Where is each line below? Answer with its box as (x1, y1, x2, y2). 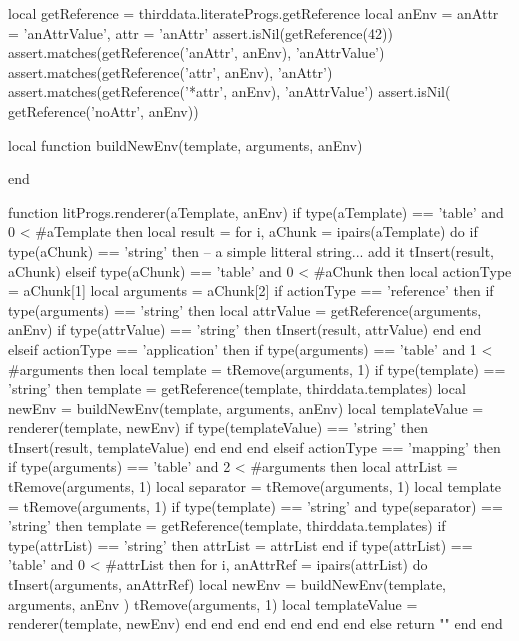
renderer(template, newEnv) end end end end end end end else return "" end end (8, 613, 503, 634)
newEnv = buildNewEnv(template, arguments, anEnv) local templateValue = (8, 397, 484, 418)
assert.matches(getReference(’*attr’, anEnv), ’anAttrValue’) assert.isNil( (8, 81, 451, 102)
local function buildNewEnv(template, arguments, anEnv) (8, 134, 363, 155)
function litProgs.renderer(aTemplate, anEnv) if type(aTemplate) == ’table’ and (8, 201, 504, 222)
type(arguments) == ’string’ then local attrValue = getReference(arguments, (8, 299, 482, 320)
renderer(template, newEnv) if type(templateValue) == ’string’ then (8, 417, 429, 438)
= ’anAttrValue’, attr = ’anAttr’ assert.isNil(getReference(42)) (8, 22, 393, 43)
